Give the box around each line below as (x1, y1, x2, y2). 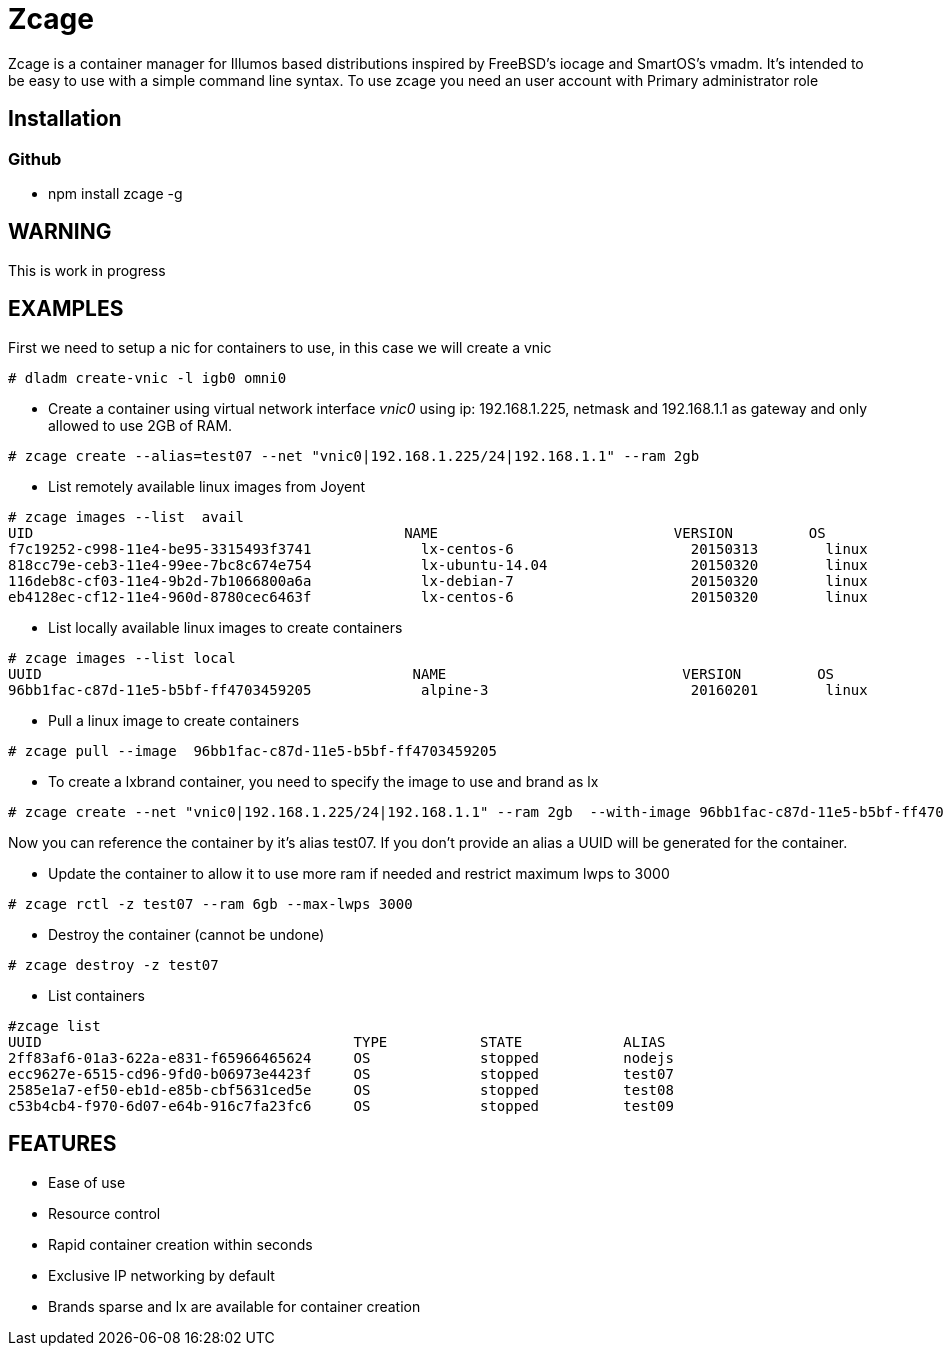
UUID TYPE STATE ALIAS (8, 1033, 666, 1050)
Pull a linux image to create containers (48, 711, 300, 729)
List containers (48, 986, 145, 1004)
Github (8, 148, 62, 169)
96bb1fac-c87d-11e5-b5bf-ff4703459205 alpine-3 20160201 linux (8, 681, 868, 698)
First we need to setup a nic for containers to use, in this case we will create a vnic (8, 338, 552, 356)
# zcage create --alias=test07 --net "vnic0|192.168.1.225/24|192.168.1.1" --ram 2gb (8, 447, 700, 464)
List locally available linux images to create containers (48, 618, 403, 636)
